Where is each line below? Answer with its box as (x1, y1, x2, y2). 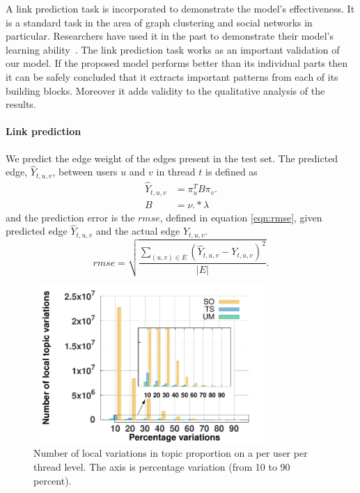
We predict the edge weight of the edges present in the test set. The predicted (6, 150, 338, 165)
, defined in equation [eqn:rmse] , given (159, 210, 322, 224)
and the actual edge (95, 224, 180, 238)
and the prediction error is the (6, 210, 135, 224)
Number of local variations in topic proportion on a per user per (33, 446, 308, 460)
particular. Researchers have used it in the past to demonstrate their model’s (6, 29, 334, 43)
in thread (156, 164, 196, 179)
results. (6, 97, 36, 111)
